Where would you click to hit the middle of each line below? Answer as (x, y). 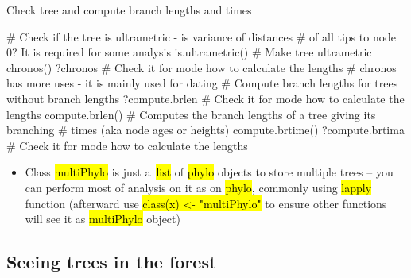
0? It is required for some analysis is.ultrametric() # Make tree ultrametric (189, 52)
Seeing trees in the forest (112, 262)
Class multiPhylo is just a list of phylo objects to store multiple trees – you (209, 172)
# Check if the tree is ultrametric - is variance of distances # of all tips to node (202, 36)
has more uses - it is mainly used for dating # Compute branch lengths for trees (202, 83)
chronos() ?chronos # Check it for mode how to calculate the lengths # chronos (202, 67)
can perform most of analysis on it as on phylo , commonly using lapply (198, 187)
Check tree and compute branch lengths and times (129, 10)
